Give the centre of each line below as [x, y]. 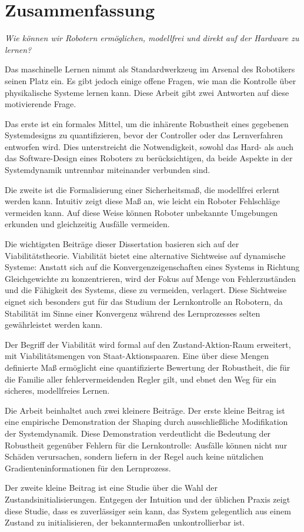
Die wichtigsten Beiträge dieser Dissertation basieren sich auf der [122, 244]
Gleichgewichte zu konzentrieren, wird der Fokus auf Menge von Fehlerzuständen [151, 278]
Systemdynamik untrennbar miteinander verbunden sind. [108, 170]
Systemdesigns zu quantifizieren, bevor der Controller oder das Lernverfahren [144, 135]
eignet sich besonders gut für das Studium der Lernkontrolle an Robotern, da [144, 301]
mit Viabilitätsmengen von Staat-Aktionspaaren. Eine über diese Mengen [137, 356]
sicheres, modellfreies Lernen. [57, 390]
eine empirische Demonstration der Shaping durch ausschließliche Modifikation [146, 422]
